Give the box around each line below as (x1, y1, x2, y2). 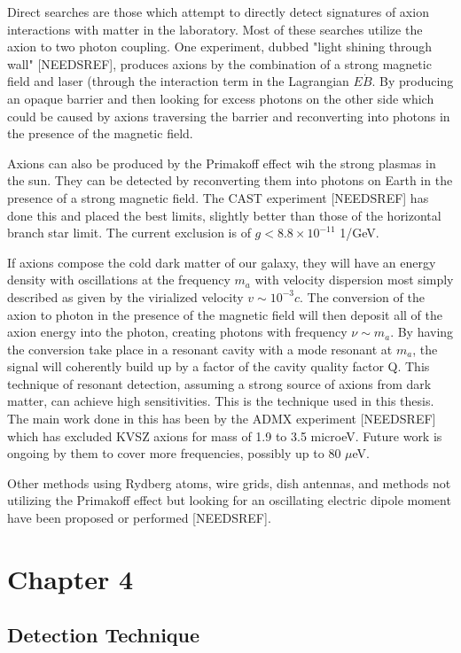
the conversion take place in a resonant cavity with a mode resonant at (7, 339, 393, 358)
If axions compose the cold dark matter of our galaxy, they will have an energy (7, 253, 436, 271)
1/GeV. (340, 223, 379, 242)
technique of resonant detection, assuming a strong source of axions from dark (7, 374, 432, 393)
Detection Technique (7, 621, 200, 649)
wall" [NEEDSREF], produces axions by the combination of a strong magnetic (7, 54, 432, 73)
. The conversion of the (300, 287, 425, 306)
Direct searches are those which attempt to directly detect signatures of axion (7, 3, 429, 20)
